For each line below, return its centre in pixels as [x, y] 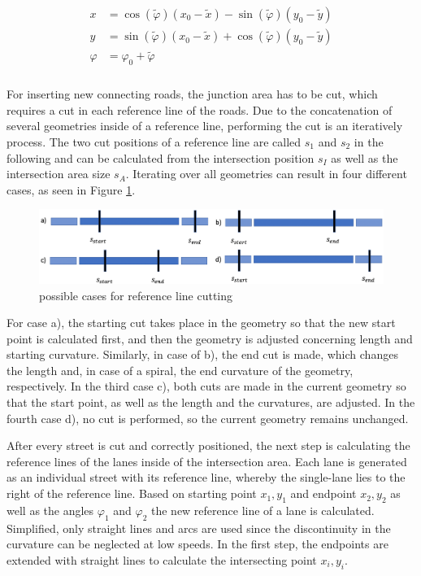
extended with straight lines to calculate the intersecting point [162, 559]
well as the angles [50, 510]
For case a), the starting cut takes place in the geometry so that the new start [201, 323]
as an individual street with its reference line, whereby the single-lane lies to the [206, 477]
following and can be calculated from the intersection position [161, 157]
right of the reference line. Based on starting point [132, 493]
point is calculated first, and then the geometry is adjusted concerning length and [210, 338]
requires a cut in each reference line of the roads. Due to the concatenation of [200, 109]
